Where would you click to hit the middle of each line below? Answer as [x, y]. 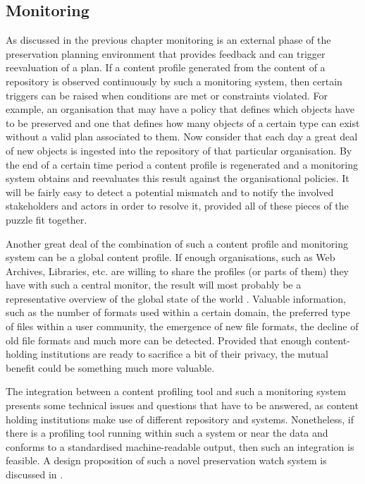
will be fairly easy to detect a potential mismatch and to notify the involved [170, 192]
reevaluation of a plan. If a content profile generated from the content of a [166, 67]
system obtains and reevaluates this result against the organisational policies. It [178, 178]
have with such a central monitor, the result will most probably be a [154, 285]
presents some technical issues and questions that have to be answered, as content [182, 405]
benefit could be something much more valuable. [110, 367]
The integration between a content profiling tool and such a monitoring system [176, 391]
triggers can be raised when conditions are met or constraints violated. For [167, 95]
